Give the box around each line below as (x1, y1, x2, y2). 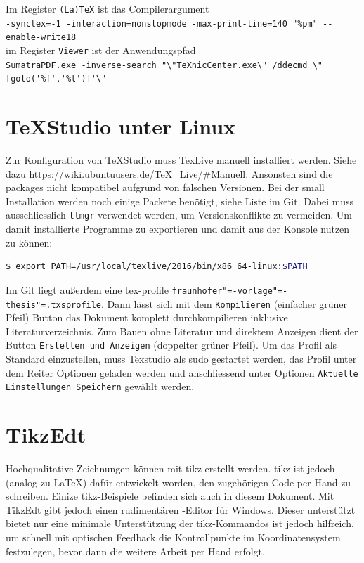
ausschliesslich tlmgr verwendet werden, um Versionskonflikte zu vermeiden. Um (6, 207, 352, 222)
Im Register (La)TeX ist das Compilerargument (6, 1, 209, 15)
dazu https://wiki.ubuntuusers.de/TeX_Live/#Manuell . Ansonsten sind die (6, 166, 333, 181)
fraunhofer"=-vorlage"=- (171, 285, 288, 296)
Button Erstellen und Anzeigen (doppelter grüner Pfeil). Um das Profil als (6, 337, 337, 352)
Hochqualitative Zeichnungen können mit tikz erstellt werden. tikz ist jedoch (6, 461, 335, 476)
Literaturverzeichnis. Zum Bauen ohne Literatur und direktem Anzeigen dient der (6, 323, 358, 338)
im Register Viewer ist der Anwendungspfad (6, 42, 196, 57)
